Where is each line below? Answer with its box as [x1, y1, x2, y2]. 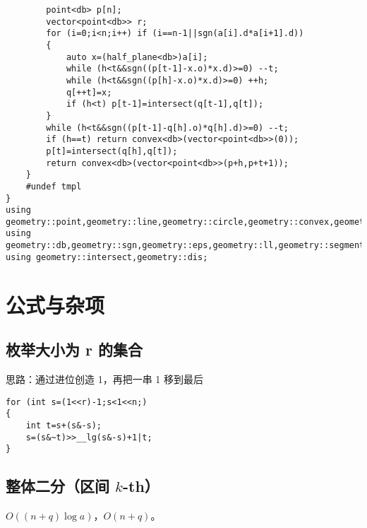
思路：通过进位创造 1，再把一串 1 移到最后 [6, 372, 203, 387]
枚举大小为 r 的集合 [6, 339, 143, 360]
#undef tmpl [25, 181, 82, 192]
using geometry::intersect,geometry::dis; [6, 252, 208, 262]
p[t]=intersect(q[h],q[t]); [46, 146, 178, 156]
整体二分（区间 [6, 475, 109, 497]
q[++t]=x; [66, 87, 112, 98]
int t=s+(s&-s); [25, 420, 102, 430]
